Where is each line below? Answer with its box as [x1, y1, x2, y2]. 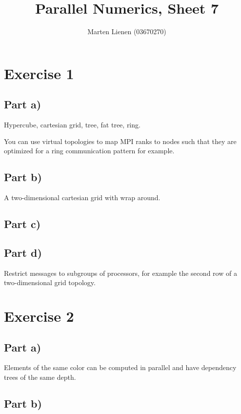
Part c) [4, 216, 41, 231]
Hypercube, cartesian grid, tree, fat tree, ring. [4, 120, 141, 130]
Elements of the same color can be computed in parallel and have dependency [4, 362, 237, 373]
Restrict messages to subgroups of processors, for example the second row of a [4, 268, 237, 278]
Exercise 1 [4, 63, 74, 83]
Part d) [4, 245, 42, 260]
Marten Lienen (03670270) [87, 26, 166, 37]
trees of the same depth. [4, 372, 76, 382]
